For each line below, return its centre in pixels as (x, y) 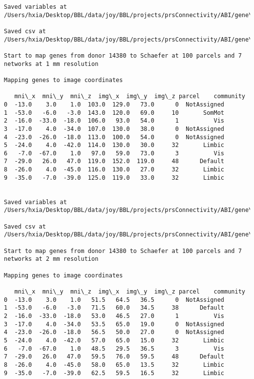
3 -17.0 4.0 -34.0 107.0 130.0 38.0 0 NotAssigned (114, 129)
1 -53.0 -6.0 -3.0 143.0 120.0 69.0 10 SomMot (114, 113)
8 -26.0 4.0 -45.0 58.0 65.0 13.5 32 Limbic (114, 365)
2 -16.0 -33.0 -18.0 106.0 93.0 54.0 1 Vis (114, 121)
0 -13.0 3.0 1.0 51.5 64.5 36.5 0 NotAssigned (114, 300)
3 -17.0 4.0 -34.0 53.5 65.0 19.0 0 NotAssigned (114, 324)
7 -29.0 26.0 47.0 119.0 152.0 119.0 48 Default (114, 161)
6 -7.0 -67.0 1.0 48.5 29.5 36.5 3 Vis (114, 348)
